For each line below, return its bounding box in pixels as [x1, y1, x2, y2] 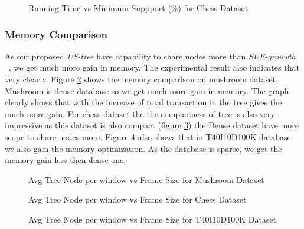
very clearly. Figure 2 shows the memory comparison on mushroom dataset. [5, 73, 278, 85]
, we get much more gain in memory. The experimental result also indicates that [9, 61, 299, 74]
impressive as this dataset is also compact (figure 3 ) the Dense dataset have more [5, 119, 299, 131]
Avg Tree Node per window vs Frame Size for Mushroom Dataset [28, 173, 264, 185]
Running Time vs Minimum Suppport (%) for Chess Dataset [28, 2, 249, 14]
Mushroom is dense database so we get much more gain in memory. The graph [5, 84, 289, 97]
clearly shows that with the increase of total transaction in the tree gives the [5, 96, 282, 108]
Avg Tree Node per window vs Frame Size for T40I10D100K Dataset [28, 213, 277, 225]
